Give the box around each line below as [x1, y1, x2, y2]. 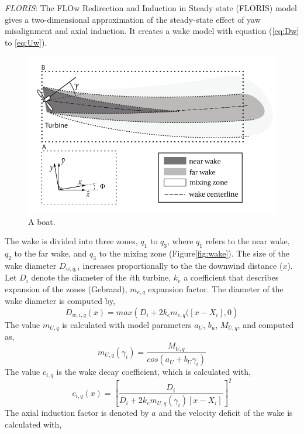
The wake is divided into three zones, [5, 235, 138, 247]
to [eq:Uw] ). [5, 36, 47, 48]
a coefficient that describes [184, 271, 279, 283]
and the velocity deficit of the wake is [158, 406, 293, 419]
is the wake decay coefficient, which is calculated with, [56, 365, 251, 378]
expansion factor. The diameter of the [148, 282, 284, 295]
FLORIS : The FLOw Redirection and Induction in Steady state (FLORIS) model [5, 2, 297, 13]
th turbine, [132, 271, 171, 283]
